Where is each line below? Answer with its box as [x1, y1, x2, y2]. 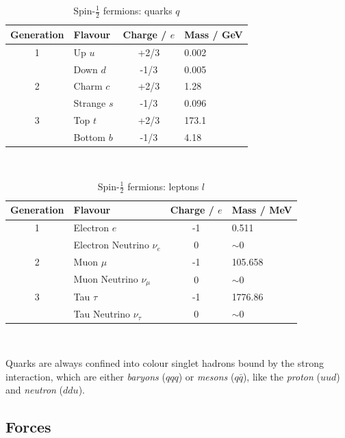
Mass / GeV [184, 27, 243, 41]
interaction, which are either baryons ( [5, 369, 166, 383]
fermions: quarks [103, 3, 172, 17]
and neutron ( [5, 383, 64, 397]
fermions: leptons [127, 179, 199, 193]
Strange [73, 96, 106, 110]
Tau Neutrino [73, 307, 131, 321]
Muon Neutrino [73, 271, 138, 285]
